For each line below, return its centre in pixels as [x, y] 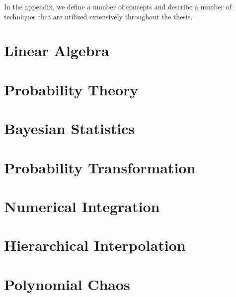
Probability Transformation [100, 167]
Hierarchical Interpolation [95, 245]
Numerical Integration [82, 206]
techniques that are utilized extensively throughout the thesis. [98, 16]
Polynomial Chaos [67, 284]
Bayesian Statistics [70, 128]
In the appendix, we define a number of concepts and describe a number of [118, 6]
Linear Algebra [57, 50]
